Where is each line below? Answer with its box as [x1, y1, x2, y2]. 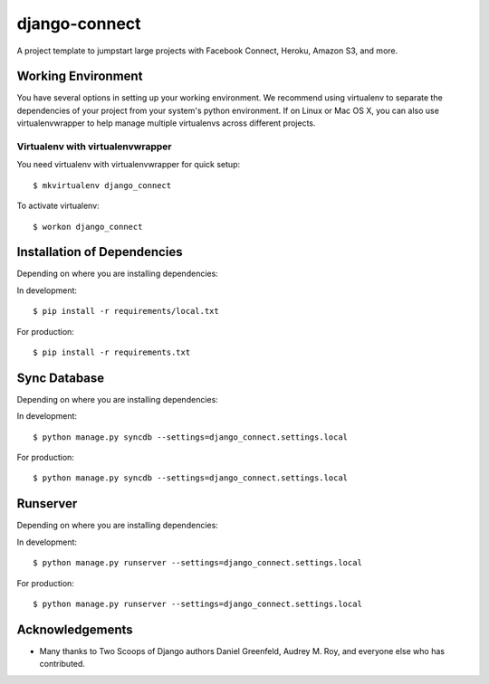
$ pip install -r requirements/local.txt [33, 306, 219, 317]
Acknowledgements [16, 622, 133, 637]
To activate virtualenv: [16, 200, 100, 212]
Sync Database [16, 370, 105, 385]
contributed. [39, 659, 86, 670]
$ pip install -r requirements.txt [33, 347, 191, 357]
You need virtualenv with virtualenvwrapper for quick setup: [16, 159, 240, 170]
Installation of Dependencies [16, 244, 183, 260]
